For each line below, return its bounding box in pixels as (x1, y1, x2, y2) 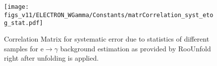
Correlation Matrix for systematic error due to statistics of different (4, 33, 210, 44)
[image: (4, 3, 29, 10)
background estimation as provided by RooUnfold (60, 43, 211, 53)
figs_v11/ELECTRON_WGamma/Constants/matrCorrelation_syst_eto (4, 11, 214, 19)
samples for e (4, 43, 44, 53)
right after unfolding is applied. (4, 53, 99, 63)
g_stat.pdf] (4, 20, 43, 27)
